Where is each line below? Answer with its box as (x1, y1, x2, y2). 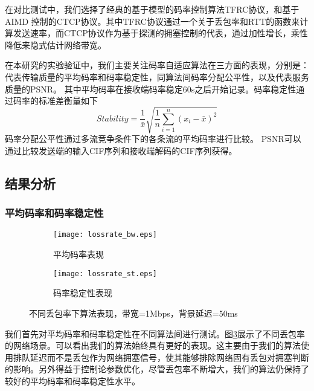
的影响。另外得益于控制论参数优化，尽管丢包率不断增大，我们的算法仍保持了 (5, 363, 309, 375)
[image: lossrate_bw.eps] (53, 230, 157, 239)
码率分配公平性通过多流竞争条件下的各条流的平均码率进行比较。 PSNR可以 (5, 132, 301, 145)
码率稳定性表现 (53, 286, 112, 299)
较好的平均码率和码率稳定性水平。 (5, 374, 140, 387)
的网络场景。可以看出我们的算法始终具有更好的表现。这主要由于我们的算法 (5, 339, 301, 352)
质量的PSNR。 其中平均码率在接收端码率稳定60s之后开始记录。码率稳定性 (5, 82, 296, 95)
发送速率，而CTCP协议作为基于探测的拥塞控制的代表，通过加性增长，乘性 (13, 27, 308, 39)
